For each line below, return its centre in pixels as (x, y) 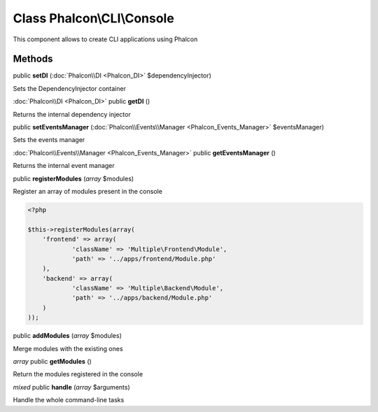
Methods (33, 59)
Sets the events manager (49, 140)
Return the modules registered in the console (78, 374)
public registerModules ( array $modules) (73, 178)
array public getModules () (52, 362)
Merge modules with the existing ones (68, 348)
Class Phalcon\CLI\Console (93, 18)
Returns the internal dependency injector (72, 114)
